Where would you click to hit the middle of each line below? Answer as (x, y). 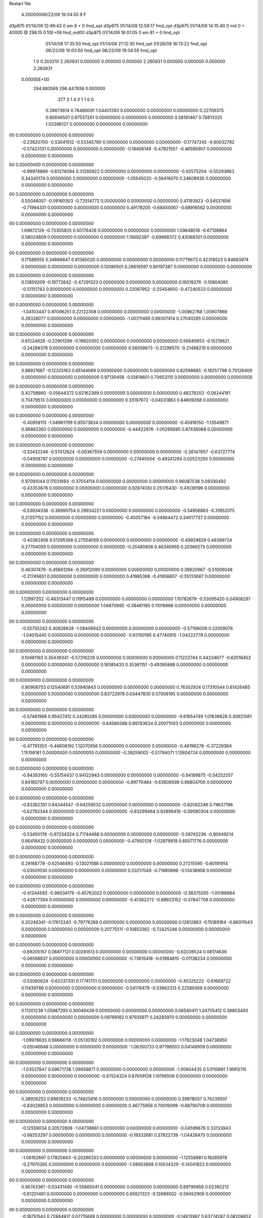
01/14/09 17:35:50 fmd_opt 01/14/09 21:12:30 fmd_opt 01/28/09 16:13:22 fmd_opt (126, 43)
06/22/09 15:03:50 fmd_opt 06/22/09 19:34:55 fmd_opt (101, 50)
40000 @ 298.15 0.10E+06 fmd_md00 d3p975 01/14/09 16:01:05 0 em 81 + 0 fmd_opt (94, 33)
